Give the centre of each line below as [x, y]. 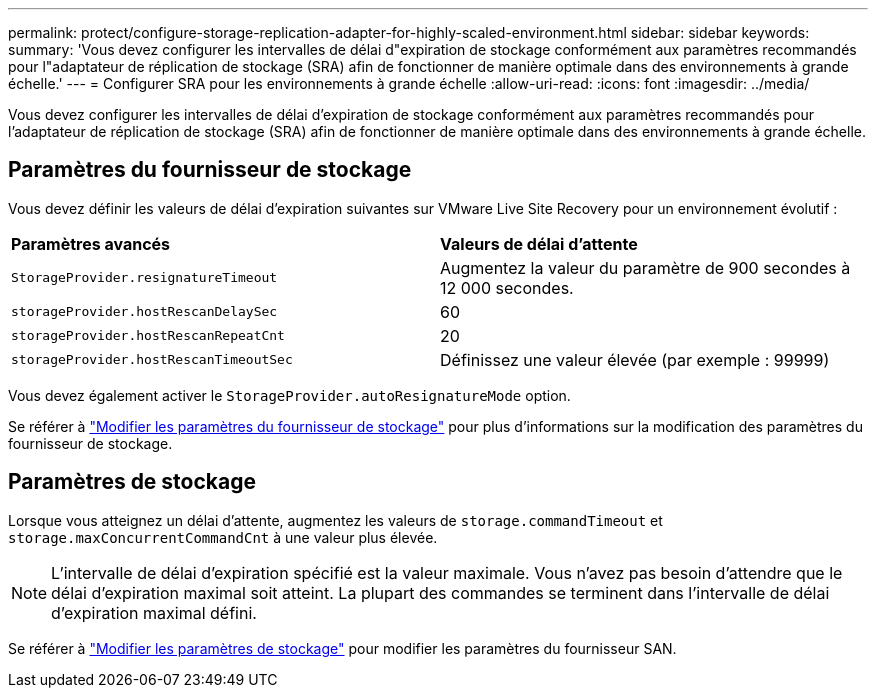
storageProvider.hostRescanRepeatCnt [148, 336]
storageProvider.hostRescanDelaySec [144, 312]
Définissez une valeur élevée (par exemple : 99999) [635, 359]
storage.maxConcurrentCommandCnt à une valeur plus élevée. [223, 537]
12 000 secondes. [507, 287]
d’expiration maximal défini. [154, 612]
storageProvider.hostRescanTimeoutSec [152, 360]
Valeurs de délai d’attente [539, 243]
